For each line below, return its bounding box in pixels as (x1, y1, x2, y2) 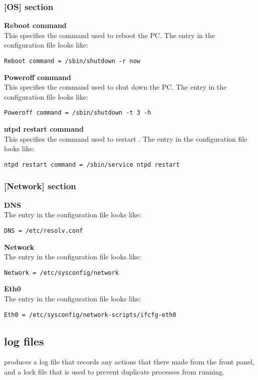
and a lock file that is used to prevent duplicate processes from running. (4, 366, 224, 377)
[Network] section (4, 180, 76, 192)
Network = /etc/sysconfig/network (4, 269, 119, 276)
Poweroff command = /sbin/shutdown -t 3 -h (4, 109, 151, 117)
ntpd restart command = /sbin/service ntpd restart (4, 161, 180, 168)
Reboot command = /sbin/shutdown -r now (4, 58, 141, 65)
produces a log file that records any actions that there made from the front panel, (4, 356, 254, 367)
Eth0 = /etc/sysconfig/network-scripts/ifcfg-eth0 (4, 311, 176, 318)
